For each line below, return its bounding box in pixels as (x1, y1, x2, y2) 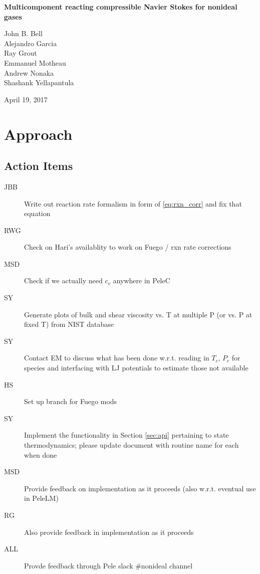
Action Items (4, 158, 73, 173)
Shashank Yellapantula (4, 77, 74, 88)
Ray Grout (4, 48, 37, 58)
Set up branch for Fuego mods (24, 396, 117, 407)
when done (24, 449, 57, 460)
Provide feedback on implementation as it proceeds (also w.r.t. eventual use (24, 483, 256, 493)
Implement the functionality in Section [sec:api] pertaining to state (24, 430, 229, 440)
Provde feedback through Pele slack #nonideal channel (24, 560, 193, 570)
